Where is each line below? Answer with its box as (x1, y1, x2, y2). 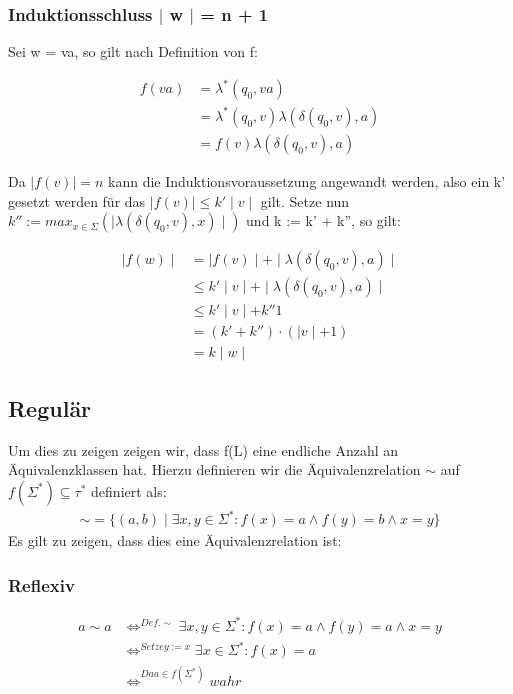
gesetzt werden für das (8, 190, 146, 211)
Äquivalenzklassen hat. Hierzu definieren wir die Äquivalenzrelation (8, 459, 421, 480)
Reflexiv (8, 572, 75, 597)
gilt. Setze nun (260, 190, 350, 211)
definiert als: (91, 480, 167, 501)
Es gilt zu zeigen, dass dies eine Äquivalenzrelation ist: (8, 530, 342, 551)
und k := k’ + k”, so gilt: (246, 210, 401, 231)
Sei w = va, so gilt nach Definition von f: (8, 41, 258, 62)
